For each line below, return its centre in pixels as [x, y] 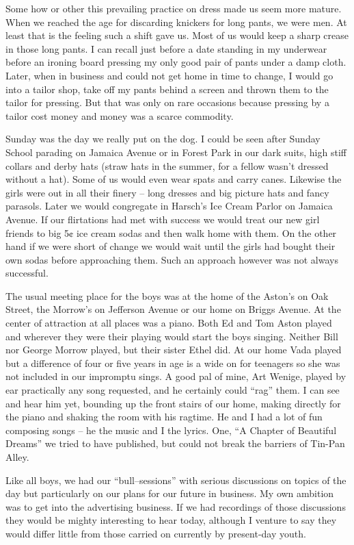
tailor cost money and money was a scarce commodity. [120, 115]
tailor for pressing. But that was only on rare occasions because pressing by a [167, 102]
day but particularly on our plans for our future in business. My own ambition [170, 493]
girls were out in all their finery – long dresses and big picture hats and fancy [167, 192]
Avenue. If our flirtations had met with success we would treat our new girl [163, 219]
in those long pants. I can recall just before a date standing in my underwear [166, 48]
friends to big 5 [38, 232]
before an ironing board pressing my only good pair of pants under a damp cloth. [176, 62]
